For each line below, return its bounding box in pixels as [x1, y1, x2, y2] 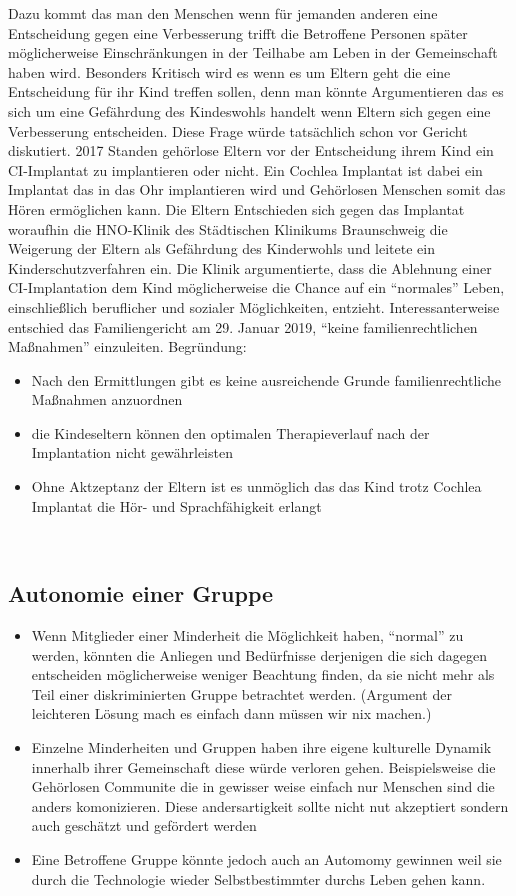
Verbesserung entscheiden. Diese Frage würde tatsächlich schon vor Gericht [8, 120, 468, 141]
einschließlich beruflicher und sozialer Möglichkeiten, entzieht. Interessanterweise [8, 296, 500, 317]
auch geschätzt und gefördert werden [31, 815, 257, 836]
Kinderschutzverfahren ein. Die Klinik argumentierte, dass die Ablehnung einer [8, 257, 492, 278]
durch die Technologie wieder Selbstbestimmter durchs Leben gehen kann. [31, 868, 486, 889]
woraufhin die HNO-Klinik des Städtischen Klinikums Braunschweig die [8, 218, 448, 239]
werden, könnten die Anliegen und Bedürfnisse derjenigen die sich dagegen [31, 644, 487, 665]
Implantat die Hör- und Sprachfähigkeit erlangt [31, 495, 322, 516]
